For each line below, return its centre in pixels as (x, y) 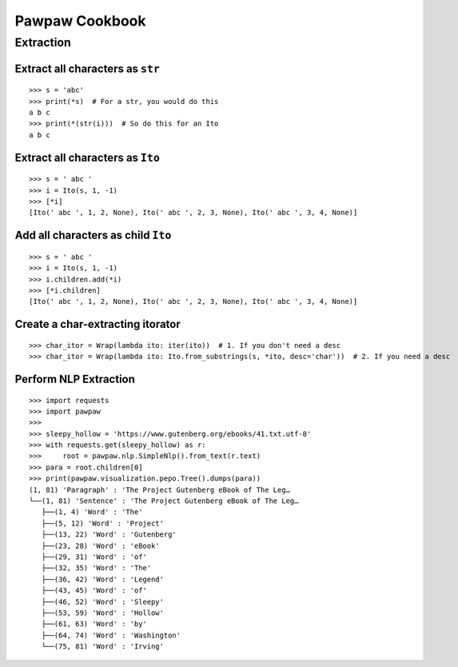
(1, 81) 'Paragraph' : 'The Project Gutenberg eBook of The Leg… (160, 489)
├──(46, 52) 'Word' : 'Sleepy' (102, 601)
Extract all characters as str (87, 68)
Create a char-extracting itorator (98, 324)
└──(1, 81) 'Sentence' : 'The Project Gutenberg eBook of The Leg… (164, 501)
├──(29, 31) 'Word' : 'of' (94, 557)
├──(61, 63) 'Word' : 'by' (94, 624)
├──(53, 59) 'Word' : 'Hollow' (102, 613)
